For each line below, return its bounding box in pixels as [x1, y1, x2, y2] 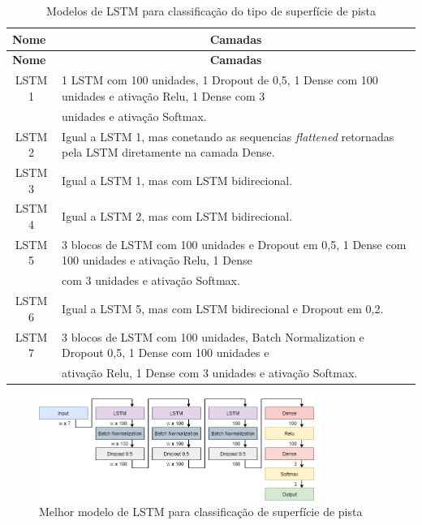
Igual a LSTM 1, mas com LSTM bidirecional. [62, 171, 293, 188]
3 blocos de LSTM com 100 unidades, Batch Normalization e [62, 328, 364, 345]
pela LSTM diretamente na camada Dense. [62, 144, 275, 161]
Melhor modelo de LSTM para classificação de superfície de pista [39, 503, 363, 520]
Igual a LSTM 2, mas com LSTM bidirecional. [62, 208, 293, 225]
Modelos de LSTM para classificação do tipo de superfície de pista [46, 2, 376, 19]
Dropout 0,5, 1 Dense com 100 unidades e [62, 344, 269, 361]
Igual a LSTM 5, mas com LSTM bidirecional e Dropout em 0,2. [62, 299, 384, 316]
